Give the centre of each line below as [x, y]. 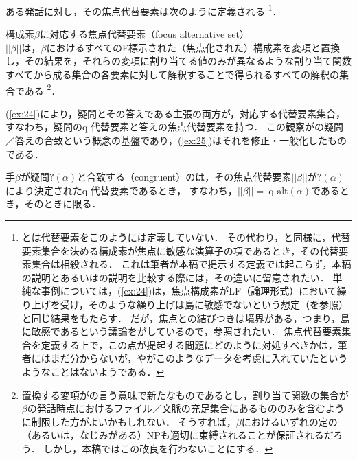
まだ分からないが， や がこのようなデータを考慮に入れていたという [199, 358]
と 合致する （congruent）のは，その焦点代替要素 [184, 177]
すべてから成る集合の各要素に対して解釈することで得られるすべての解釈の [173, 74]
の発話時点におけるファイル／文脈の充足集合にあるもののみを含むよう [186, 408]
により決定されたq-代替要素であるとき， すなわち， [122, 190]
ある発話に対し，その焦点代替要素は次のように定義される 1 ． [144, 10]
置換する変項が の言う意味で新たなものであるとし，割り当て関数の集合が [185, 394]
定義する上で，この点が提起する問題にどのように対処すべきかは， [189, 344]
